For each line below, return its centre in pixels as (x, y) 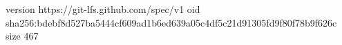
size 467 (22, 36)
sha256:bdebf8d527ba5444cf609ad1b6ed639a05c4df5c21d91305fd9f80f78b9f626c (171, 22)
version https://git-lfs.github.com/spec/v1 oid (103, 9)
